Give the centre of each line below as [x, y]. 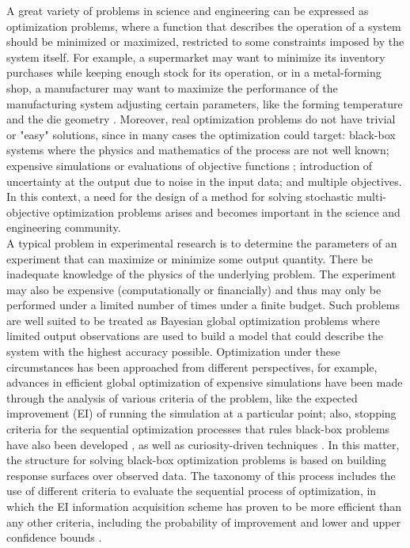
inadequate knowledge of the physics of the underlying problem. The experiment [201, 274]
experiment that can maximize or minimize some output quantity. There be [190, 258]
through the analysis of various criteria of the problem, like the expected [182, 397]
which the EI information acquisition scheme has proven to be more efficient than [204, 506]
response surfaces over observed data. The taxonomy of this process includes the [201, 475]
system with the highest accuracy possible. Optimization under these [173, 351]
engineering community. [64, 227]
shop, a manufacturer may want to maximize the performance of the [172, 87]
